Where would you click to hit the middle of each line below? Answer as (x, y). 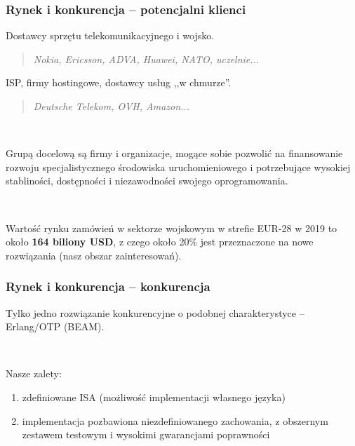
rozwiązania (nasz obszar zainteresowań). (94, 255)
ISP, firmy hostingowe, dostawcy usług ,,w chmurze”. (119, 82)
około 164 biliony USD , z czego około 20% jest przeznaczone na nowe (160, 242)
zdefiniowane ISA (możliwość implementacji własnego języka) (154, 397)
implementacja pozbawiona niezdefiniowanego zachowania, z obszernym (175, 420)
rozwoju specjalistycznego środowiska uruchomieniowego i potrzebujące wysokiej (178, 167)
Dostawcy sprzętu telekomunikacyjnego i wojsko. (110, 35)
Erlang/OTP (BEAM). (55, 326)
